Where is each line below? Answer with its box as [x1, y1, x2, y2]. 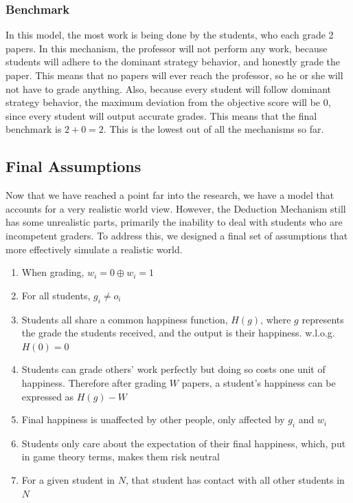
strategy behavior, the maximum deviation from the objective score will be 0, [5, 95, 331, 109]
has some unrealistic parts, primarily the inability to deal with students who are [5, 215, 343, 229]
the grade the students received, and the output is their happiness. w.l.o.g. [21, 325, 335, 340]
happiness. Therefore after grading [21, 375, 167, 389]
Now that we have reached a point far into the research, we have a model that [5, 188, 334, 202]
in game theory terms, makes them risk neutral [21, 449, 220, 464]
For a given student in [21, 473, 115, 487]
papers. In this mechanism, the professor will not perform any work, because [5, 41, 328, 55]
